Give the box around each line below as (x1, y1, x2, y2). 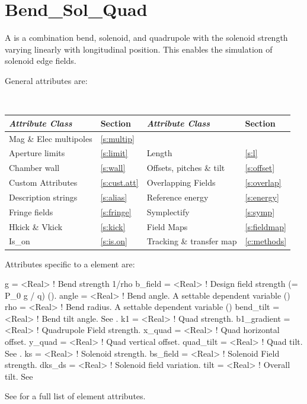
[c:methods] (245, 235, 287, 247)
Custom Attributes (9, 176, 78, 189)
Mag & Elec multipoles (9, 132, 92, 144)
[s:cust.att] (100, 176, 139, 189)
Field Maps (146, 220, 188, 232)
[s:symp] (245, 205, 275, 218)
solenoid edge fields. (5, 54, 76, 67)
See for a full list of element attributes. (5, 390, 146, 402)
